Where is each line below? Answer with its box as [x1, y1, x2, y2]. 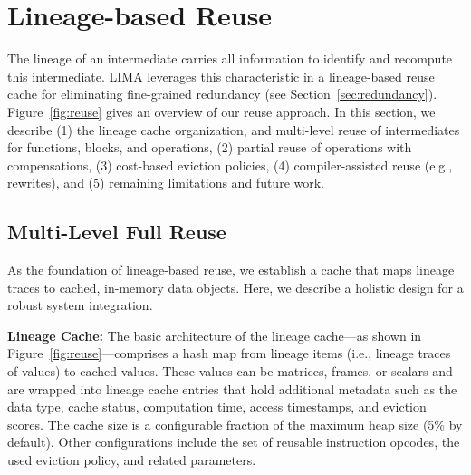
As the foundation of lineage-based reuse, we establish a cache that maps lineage [7, 260, 455, 279]
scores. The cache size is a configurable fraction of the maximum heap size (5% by [7, 414, 463, 433]
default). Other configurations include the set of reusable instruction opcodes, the [7, 432, 460, 451]
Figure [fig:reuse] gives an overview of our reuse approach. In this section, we [7, 102, 436, 121]
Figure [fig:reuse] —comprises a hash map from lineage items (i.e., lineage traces [7, 344, 451, 363]
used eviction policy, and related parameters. [7, 451, 256, 470]
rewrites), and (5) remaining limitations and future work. [7, 173, 324, 192]
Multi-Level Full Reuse [7, 218, 226, 246]
